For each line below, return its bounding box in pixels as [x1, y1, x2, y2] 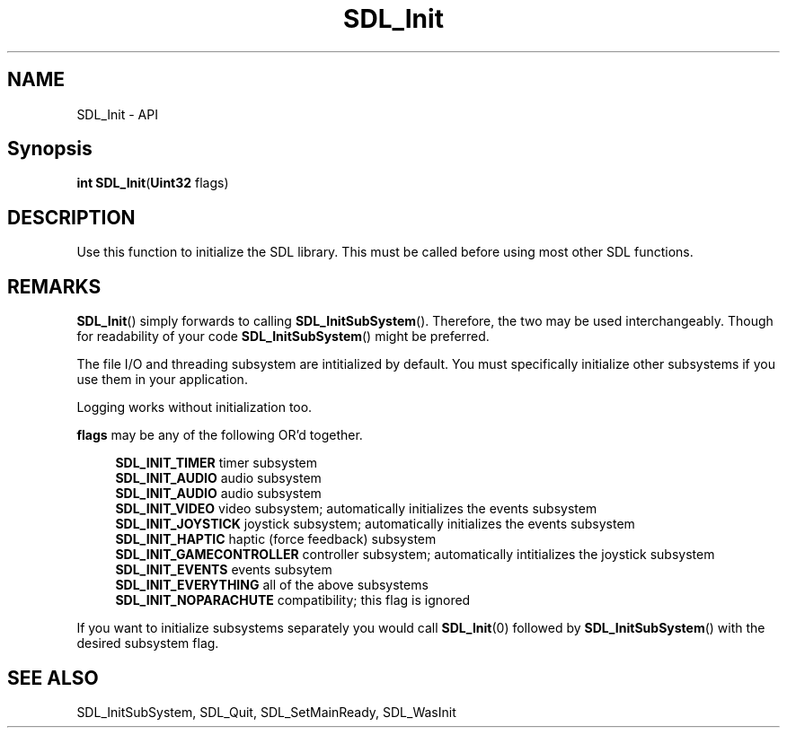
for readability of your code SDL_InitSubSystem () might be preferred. [76, 328, 490, 345]
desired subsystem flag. [76, 635, 219, 652]
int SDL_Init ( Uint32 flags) [76, 175, 229, 191]
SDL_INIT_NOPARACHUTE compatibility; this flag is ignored [115, 592, 471, 608]
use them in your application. [76, 372, 248, 388]
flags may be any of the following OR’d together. [76, 427, 363, 443]
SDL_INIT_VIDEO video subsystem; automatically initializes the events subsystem [115, 501, 597, 517]
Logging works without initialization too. [76, 399, 313, 416]
